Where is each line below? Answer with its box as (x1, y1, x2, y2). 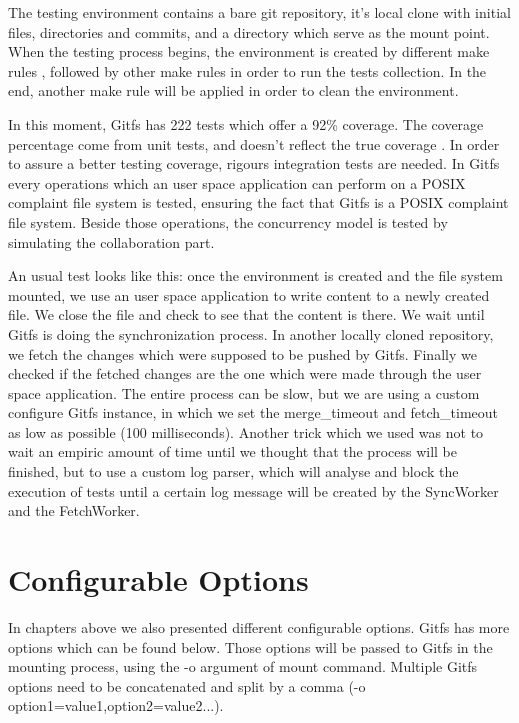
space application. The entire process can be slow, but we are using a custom (8, 382, 480, 403)
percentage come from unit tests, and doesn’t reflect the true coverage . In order (8, 133, 500, 154)
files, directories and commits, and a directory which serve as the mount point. (8, 21, 490, 42)
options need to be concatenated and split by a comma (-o (8, 675, 366, 696)
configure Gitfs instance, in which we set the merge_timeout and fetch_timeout (8, 402, 498, 423)
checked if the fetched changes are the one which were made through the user (8, 363, 482, 384)
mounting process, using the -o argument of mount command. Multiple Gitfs (8, 656, 478, 677)
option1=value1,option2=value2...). (8, 695, 224, 716)
